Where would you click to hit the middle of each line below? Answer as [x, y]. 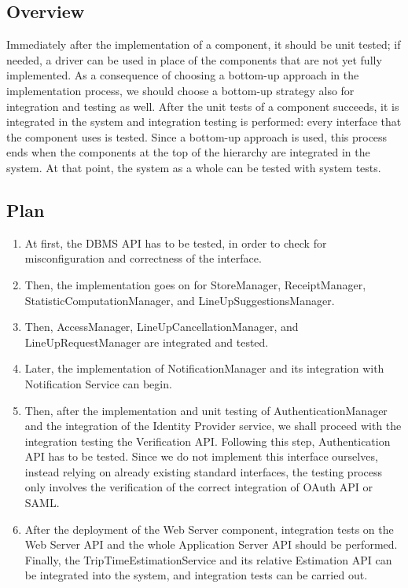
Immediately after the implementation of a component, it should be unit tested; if [204, 44]
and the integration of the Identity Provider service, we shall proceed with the [213, 426]
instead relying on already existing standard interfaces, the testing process [203, 471]
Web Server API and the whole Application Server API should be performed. [211, 544]
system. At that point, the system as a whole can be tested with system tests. [194, 167]
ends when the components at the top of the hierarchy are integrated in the [188, 152]
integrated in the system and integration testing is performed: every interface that [204, 121]
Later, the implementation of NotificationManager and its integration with [204, 368]
